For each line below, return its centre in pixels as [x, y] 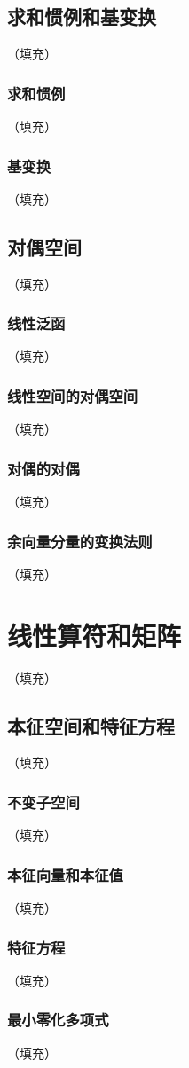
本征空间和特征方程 [91, 725]
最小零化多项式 [58, 1020]
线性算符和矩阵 [94, 635]
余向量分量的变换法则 [80, 541]
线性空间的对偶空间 [73, 395]
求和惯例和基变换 [82, 16]
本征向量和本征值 [65, 874]
